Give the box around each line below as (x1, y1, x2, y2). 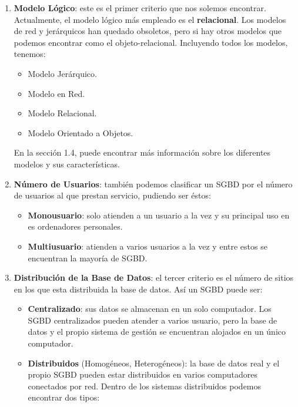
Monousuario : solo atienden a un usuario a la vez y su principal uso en (28, 208, 290, 221)
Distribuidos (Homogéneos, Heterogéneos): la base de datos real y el (28, 356, 280, 369)
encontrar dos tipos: (28, 391, 100, 403)
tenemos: (14, 48, 46, 60)
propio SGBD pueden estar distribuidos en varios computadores (28, 368, 257, 381)
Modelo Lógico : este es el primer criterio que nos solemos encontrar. (14, 2, 266, 14)
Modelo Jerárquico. (28, 67, 97, 79)
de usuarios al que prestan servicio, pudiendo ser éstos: (14, 189, 211, 201)
